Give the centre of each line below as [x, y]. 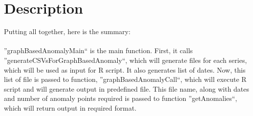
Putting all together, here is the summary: [67, 31]
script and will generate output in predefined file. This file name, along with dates [127, 88]
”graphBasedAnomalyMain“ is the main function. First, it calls [98, 50]
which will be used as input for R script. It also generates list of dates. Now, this [125, 69]
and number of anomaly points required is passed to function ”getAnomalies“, [121, 98]
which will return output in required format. [70, 107]
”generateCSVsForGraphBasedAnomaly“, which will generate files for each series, [126, 60]
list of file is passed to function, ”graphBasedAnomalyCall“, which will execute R [125, 79]
